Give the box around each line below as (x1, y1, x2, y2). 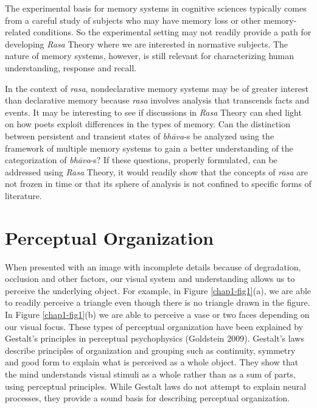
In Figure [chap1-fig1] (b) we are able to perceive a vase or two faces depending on (5, 308, 310, 320)
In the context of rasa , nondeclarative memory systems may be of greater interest (5, 82, 308, 94)
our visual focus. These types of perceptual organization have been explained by (5, 320, 304, 332)
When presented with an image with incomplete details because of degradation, (5, 260, 301, 273)
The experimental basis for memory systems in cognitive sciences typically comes (5, 2, 307, 14)
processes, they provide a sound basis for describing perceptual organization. (5, 392, 290, 404)
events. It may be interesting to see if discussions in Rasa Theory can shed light (5, 105, 302, 118)
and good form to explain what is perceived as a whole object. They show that (5, 356, 299, 368)
